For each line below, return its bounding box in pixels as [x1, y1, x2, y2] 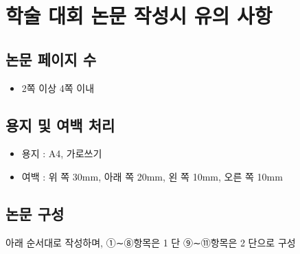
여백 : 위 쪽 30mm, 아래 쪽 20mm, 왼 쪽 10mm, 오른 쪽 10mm [21, 169, 283, 183]
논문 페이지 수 [5, 48, 97, 69]
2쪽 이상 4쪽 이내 [21, 80, 95, 95]
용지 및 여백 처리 [5, 114, 115, 135]
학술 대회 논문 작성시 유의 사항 [5, 1, 273, 30]
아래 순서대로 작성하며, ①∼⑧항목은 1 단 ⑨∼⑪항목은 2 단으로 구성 [5, 235, 296, 249]
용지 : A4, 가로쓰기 [21, 146, 102, 161]
